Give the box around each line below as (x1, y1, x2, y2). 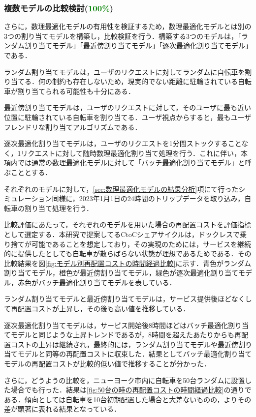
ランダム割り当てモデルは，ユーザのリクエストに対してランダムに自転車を (4, 66, 245, 77)
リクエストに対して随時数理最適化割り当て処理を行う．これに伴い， (21, 148, 241, 158)
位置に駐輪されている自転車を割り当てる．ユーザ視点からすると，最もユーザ (4, 112, 252, 122)
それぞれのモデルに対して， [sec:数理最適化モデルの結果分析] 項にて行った (4, 183, 239, 194)
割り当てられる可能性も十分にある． (17, 86, 135, 96)
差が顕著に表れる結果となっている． (4, 404, 121, 414)
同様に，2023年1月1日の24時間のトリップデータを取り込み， (52, 193, 245, 204)
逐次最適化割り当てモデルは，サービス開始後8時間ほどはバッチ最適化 (4, 320, 228, 330)
